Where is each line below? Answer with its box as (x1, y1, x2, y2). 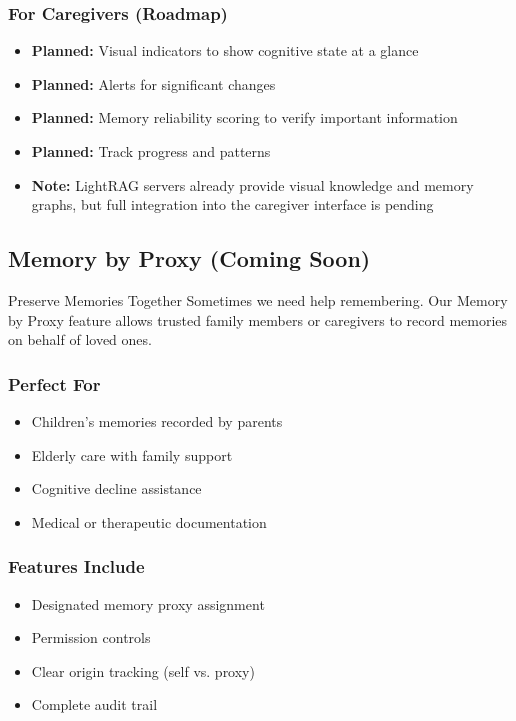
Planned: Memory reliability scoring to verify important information (31, 107, 458, 128)
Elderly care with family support (31, 444, 233, 465)
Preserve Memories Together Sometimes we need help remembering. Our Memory (8, 289, 508, 310)
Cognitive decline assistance (31, 478, 202, 499)
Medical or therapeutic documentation (31, 511, 267, 532)
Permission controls (31, 627, 151, 648)
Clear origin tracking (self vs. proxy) (31, 660, 255, 681)
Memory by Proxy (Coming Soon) (8, 243, 371, 274)
